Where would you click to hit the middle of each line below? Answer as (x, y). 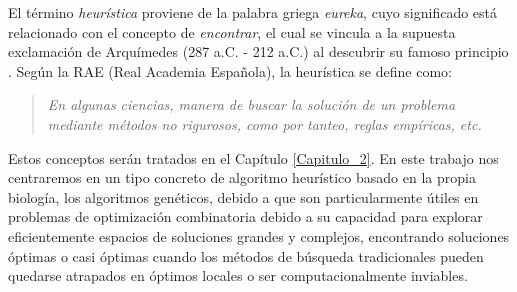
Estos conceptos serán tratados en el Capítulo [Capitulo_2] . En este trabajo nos (253, 157)
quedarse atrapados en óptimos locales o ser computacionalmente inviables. (238, 275)
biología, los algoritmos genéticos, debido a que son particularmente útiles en (243, 196)
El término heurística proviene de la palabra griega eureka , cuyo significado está (253, 12)
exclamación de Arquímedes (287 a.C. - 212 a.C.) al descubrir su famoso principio (258, 51)
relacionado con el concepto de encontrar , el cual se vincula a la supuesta (232, 31)
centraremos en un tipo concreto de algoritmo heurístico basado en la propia (242, 177)
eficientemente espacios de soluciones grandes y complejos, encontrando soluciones (259, 235)
